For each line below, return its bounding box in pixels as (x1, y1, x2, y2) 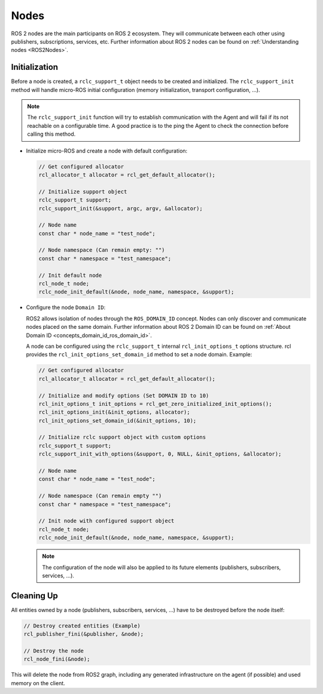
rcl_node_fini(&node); (23, 656, 90, 663)
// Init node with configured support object (38, 518, 175, 524)
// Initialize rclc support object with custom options (38, 434, 206, 441)
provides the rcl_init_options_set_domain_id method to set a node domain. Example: (26, 351, 252, 358)
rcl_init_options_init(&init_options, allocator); (38, 409, 191, 415)
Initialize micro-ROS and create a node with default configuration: (26, 147, 188, 154)
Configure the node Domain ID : (26, 304, 106, 311)
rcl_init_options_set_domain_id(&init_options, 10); (38, 417, 197, 424)
